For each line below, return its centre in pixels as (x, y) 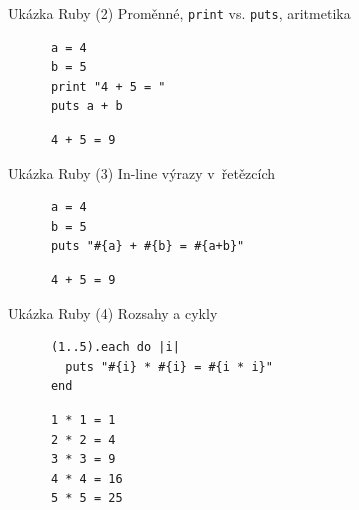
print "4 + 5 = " (108, 86)
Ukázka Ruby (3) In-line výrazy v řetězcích (142, 172)
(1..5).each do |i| (115, 347)
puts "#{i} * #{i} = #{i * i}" (169, 366)
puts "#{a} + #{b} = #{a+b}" (147, 246)
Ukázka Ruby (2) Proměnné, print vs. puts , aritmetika (179, 13)
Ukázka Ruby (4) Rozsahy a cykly (113, 312)
